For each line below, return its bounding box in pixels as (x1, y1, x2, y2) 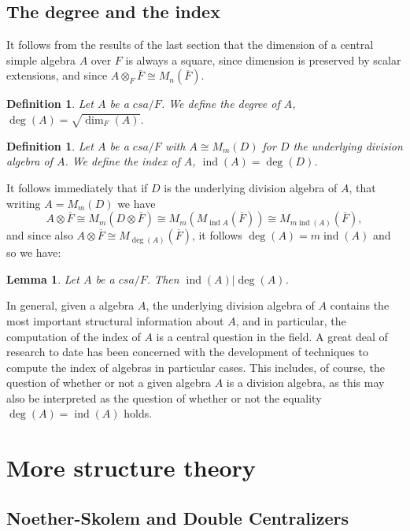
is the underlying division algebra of (164, 179, 338, 195)
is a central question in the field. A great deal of (156, 328, 388, 344)
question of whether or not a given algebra (6, 374, 211, 391)
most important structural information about (6, 312, 224, 329)
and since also (6, 227, 73, 243)
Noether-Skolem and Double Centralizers (6, 505, 349, 529)
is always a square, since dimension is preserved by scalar (125, 51, 401, 68)
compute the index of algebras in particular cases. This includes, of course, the (6, 358, 385, 375)
